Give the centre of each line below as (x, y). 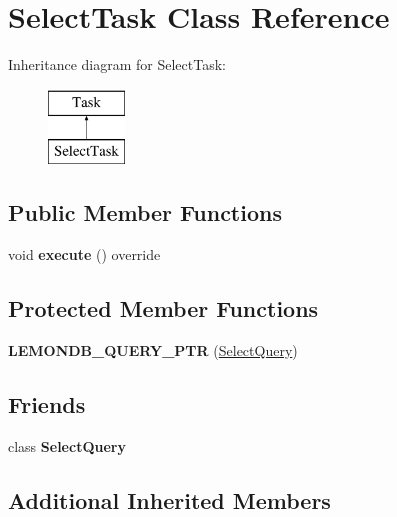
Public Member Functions (145, 212)
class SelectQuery (67, 445)
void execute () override (84, 254)
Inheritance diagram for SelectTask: (117, 64)
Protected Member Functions (163, 308)
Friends (47, 403)
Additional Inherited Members (169, 499)
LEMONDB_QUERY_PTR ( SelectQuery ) (153, 349)
